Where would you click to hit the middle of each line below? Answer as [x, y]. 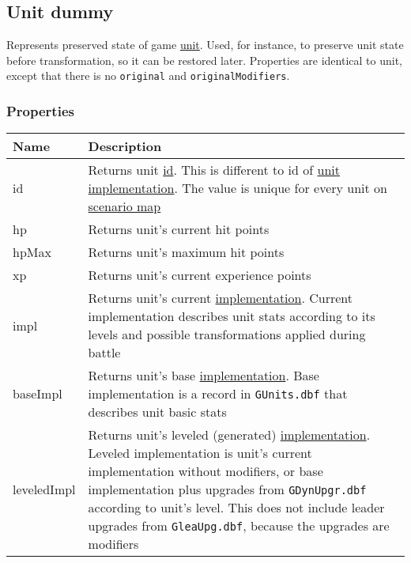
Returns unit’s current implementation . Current [221, 298]
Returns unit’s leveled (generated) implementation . [229, 435]
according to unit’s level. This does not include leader [236, 508]
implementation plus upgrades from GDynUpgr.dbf [227, 489]
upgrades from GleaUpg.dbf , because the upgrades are [239, 526]
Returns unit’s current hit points [179, 229]
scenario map [124, 206]
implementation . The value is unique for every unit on [238, 188]
